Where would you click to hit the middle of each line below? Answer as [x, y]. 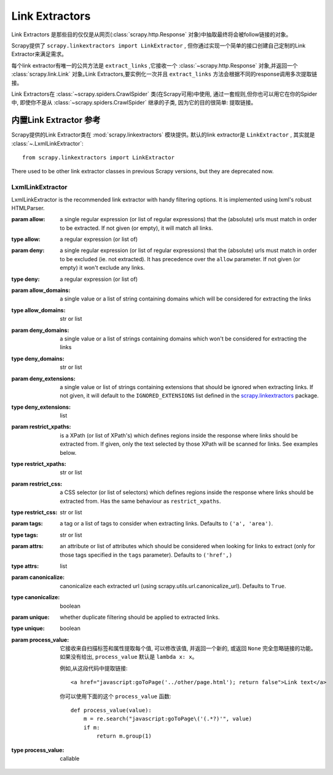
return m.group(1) [124, 736]
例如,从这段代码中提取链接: [94, 668]
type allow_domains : [38, 310]
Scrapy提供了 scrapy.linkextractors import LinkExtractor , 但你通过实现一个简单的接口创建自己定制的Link [159, 45]
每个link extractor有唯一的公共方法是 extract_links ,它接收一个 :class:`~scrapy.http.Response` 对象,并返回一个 [155, 65]
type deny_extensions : [41, 407]
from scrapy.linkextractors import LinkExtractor [99, 157]
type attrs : [25, 566]
